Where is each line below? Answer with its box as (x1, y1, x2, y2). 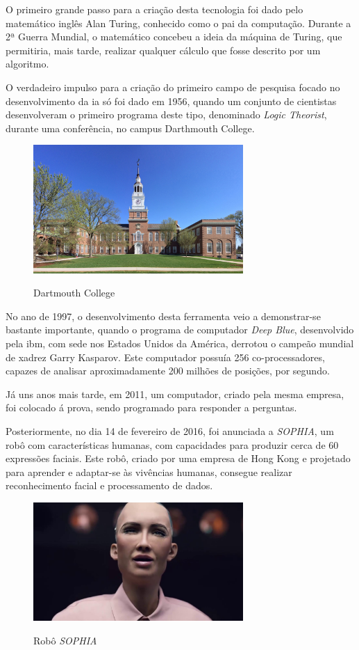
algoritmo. (6, 56, 49, 71)
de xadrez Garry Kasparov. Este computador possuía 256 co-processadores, (6, 349, 325, 364)
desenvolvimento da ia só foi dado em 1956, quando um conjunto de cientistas (6, 93, 337, 108)
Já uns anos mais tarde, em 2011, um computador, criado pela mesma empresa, (6, 386, 344, 401)
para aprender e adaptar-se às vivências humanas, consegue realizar (6, 464, 292, 479)
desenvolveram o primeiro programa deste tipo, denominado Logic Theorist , (6, 107, 327, 122)
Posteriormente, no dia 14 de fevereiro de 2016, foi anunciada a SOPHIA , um (6, 423, 334, 438)
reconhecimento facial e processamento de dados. (6, 478, 213, 493)
